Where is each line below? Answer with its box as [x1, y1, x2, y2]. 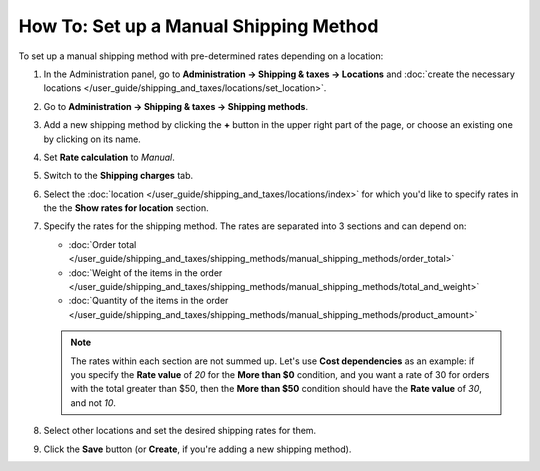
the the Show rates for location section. [43, 202, 209, 214]
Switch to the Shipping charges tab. [43, 170, 194, 182]
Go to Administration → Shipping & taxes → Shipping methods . [43, 100, 309, 112]
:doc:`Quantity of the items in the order [68, 295, 229, 307]
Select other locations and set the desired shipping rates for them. [43, 425, 317, 437]
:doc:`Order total [68, 238, 137, 250]
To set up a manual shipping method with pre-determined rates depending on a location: [18, 50, 384, 62]
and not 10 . [70, 396, 117, 409]
